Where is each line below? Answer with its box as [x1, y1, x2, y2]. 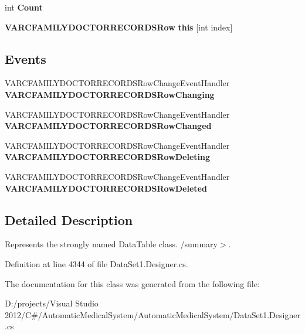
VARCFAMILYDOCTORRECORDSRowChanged [5, 120, 212, 132]
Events [5, 49, 46, 67]
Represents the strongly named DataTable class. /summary [5, 238, 218, 250]
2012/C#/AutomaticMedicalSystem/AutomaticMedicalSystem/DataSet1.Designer [5, 308, 300, 321]
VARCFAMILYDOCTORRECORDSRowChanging [5, 88, 215, 100]
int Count [5, 1, 43, 13]
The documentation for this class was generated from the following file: [5, 277, 260, 289]
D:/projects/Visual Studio [5, 297, 99, 309]
